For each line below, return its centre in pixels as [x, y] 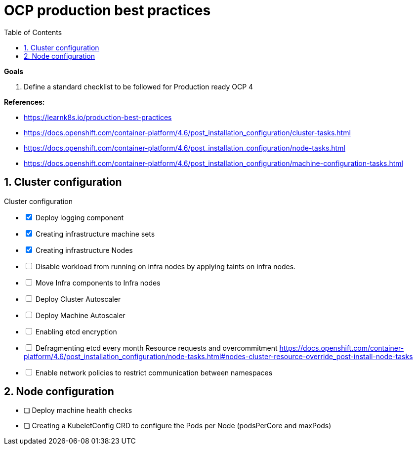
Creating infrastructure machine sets [95, 234]
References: [24, 102]
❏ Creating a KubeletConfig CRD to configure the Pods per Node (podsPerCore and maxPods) [178, 426]
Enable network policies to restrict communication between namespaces [154, 372]
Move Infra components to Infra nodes [98, 283]
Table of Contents [33, 32]
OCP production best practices [107, 10]
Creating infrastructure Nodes [84, 250]
